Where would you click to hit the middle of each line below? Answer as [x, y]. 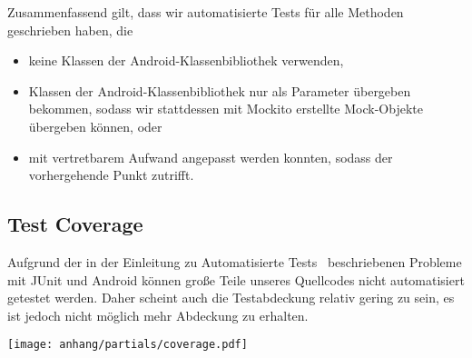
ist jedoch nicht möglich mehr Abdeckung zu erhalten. [158, 315]
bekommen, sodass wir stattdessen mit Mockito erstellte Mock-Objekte [226, 109]
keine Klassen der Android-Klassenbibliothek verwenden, [186, 60]
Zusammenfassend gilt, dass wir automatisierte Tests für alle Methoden [206, 12]
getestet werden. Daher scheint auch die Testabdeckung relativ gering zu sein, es [231, 298]
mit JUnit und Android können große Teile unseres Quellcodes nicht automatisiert [236, 279]
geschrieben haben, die [70, 30]
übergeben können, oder [95, 126]
